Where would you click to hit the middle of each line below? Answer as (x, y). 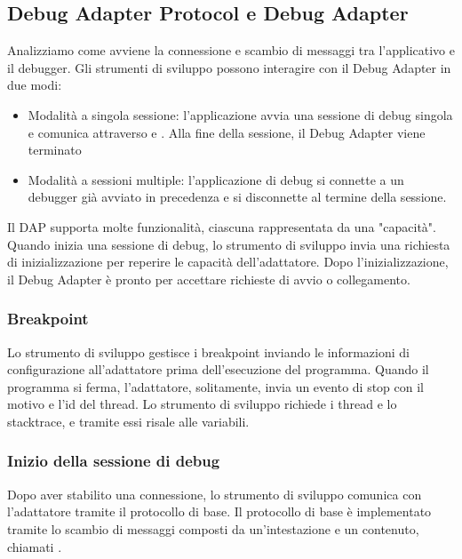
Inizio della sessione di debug (114, 461)
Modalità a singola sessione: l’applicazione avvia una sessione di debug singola (240, 114)
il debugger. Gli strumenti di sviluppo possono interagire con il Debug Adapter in (229, 67)
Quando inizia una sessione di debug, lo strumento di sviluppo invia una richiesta (229, 244)
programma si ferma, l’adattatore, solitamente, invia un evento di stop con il (215, 386)
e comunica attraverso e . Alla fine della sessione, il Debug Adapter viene (227, 132)
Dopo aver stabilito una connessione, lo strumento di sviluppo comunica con (215, 494)
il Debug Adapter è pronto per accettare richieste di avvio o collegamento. (209, 279)
